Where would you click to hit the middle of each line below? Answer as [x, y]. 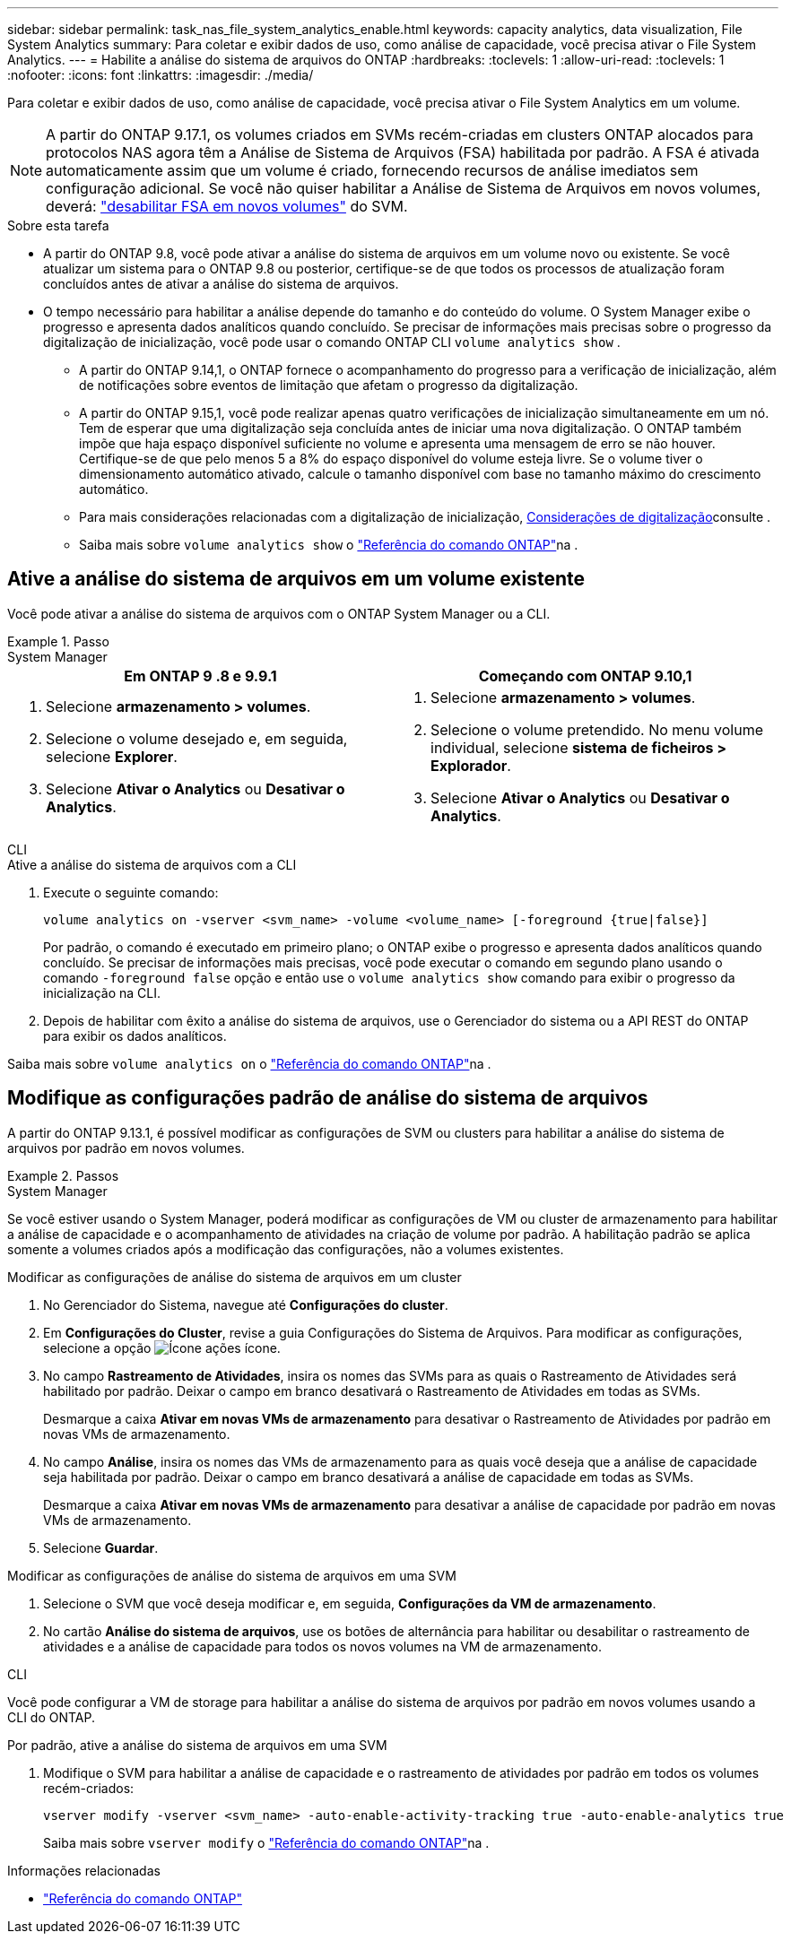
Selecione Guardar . [101, 1547]
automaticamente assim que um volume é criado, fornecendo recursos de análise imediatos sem [372, 170]
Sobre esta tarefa [58, 225]
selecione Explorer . [112, 756]
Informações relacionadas [84, 1870]
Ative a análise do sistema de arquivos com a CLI [152, 864]
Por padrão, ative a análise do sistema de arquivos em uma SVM [197, 1745]
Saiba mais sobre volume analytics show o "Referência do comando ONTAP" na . [329, 545]
